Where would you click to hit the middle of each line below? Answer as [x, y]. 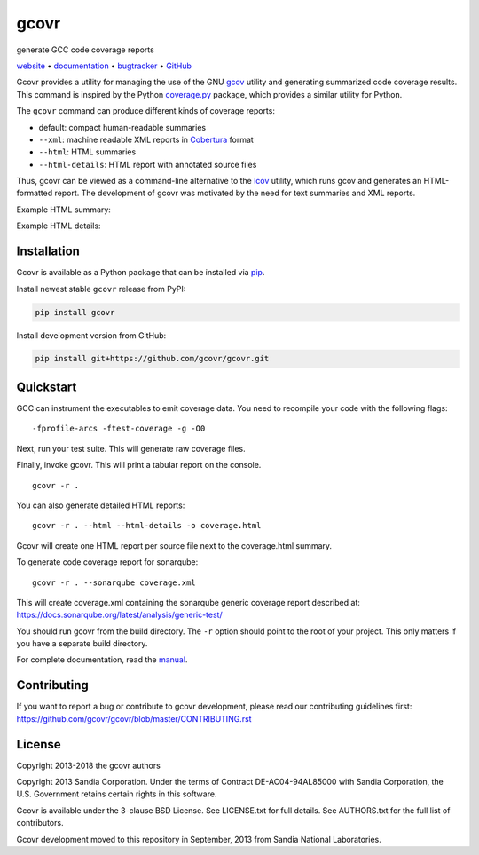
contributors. [40, 823]
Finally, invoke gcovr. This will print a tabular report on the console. [139, 465]
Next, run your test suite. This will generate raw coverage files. [131, 448]
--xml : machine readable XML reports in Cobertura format [146, 139]
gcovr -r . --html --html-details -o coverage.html [147, 526]
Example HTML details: [59, 226]
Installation [48, 252]
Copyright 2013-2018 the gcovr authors [89, 765]
